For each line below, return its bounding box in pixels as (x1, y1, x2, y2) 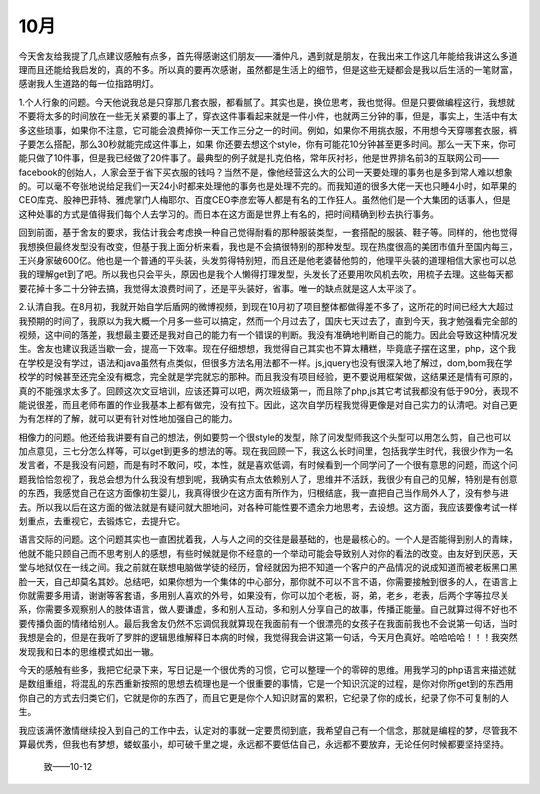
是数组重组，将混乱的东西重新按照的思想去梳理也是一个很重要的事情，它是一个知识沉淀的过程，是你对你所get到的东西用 (18, 678, 514, 690)
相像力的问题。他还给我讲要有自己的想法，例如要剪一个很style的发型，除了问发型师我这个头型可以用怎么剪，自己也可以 (18, 431, 512, 443)
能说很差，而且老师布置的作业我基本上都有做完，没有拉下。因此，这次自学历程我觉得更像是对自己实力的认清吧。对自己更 (18, 398, 518, 410)
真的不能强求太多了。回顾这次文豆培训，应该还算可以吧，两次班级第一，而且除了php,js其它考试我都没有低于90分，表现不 (18, 385, 519, 397)
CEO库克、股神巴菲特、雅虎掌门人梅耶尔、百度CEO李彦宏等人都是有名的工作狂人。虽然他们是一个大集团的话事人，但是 (18, 194, 511, 206)
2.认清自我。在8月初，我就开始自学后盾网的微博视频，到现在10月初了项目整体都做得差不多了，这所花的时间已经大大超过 (18, 301, 514, 313)
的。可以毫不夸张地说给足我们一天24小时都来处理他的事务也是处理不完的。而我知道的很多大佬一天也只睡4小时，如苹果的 (18, 180, 517, 192)
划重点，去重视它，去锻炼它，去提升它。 (18, 515, 185, 527)
